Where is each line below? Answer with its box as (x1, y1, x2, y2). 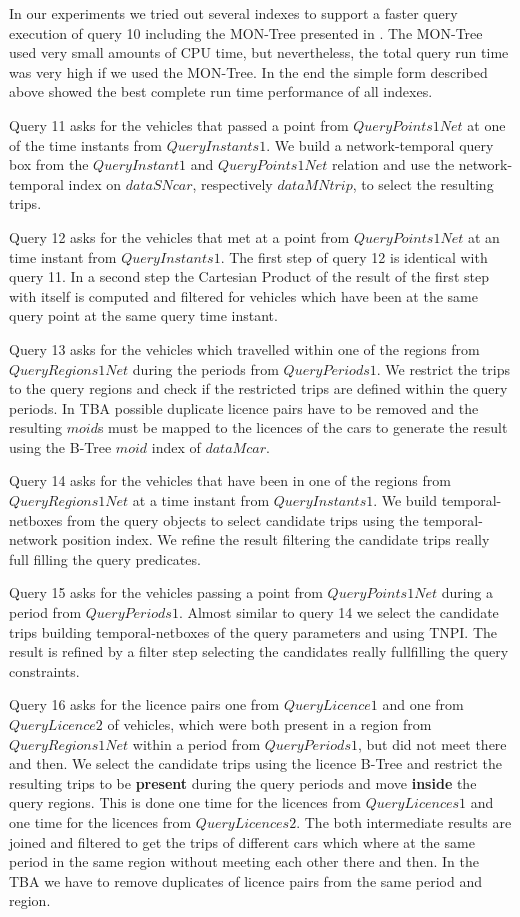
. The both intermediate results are (296, 811, 512, 832)
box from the (9, 154, 89, 175)
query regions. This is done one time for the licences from (9, 792, 361, 813)
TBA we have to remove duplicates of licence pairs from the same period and (9, 870, 483, 891)
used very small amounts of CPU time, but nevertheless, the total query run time (9, 42, 509, 63)
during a (441, 582, 494, 603)
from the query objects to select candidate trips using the (67, 509, 419, 530)
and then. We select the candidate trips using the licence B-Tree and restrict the (9, 753, 502, 774)
